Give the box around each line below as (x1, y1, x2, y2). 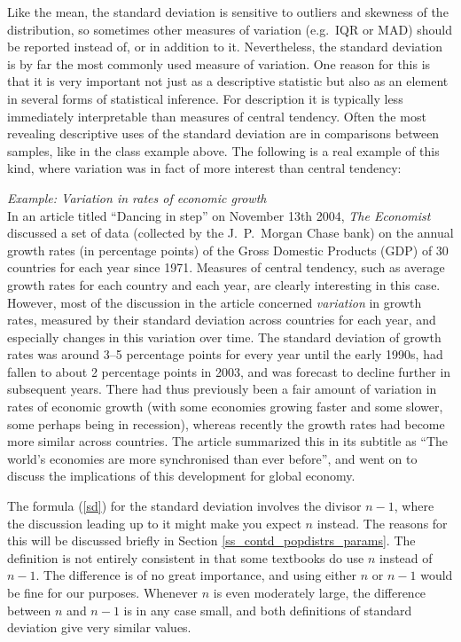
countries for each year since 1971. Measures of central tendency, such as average (7, 258, 445, 277)
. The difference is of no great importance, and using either (35, 566, 357, 584)
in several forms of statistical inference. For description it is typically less (7, 89, 403, 107)
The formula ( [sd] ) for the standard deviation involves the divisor (7, 497, 362, 515)
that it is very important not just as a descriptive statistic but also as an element (7, 72, 449, 90)
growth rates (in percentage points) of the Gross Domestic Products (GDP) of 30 (7, 240, 449, 259)
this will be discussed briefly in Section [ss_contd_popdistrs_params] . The (7, 531, 416, 550)
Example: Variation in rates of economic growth (7, 188, 267, 207)
